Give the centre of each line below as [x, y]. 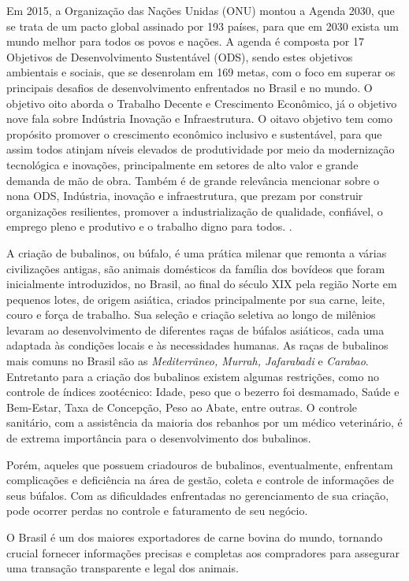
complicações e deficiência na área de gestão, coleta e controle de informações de [200, 480]
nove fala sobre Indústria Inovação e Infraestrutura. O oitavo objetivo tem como [200, 118]
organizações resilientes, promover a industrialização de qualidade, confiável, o [195, 211]
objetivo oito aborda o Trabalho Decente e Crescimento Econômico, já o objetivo [202, 103]
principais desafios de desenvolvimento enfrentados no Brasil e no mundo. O [190, 87]
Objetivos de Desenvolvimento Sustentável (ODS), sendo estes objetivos [180, 56]
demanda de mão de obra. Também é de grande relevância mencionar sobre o [193, 180]
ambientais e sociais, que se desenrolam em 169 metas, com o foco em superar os [201, 72]
